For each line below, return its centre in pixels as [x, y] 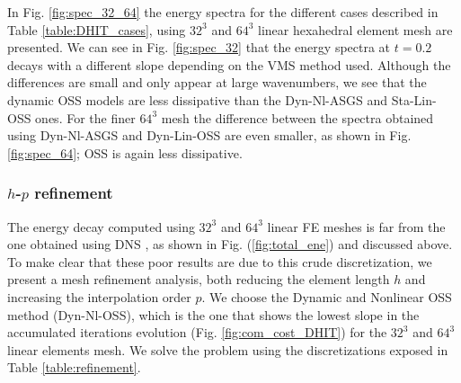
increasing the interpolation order [99, 296]
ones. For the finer [85, 117]
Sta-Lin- [414, 99]
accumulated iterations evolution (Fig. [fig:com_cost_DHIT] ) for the [197, 332]
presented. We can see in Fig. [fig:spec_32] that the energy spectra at [199, 47]
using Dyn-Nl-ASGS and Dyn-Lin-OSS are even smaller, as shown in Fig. [209, 135]
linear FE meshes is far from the [356, 226]
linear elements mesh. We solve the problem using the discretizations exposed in [228, 349]
